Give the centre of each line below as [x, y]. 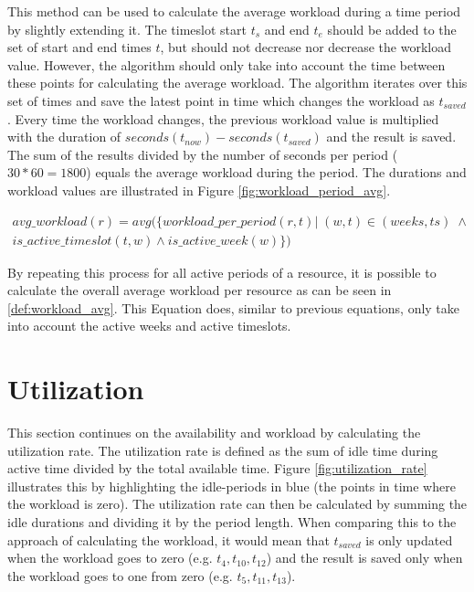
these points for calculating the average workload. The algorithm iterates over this [237, 83]
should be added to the [392, 29]
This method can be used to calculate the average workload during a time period [234, 11]
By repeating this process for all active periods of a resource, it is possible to [222, 272]
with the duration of [64, 137]
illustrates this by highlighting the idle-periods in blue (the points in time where [232, 486]
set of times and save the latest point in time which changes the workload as [221, 100]
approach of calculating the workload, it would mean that [169, 539]
